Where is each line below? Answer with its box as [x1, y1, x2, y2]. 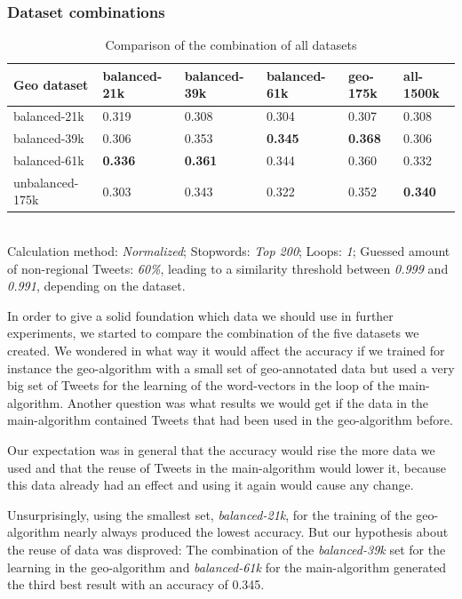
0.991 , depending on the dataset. [7, 276, 186, 295]
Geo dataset [13, 75, 89, 93]
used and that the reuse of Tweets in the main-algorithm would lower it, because [7, 458, 446, 476]
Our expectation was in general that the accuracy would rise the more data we [7, 441, 435, 459]
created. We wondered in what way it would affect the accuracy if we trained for [7, 341, 445, 360]
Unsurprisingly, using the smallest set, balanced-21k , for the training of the [7, 505, 412, 523]
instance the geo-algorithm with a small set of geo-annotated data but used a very [7, 358, 455, 377]
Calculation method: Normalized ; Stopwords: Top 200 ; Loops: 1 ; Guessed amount [7, 242, 450, 260]
